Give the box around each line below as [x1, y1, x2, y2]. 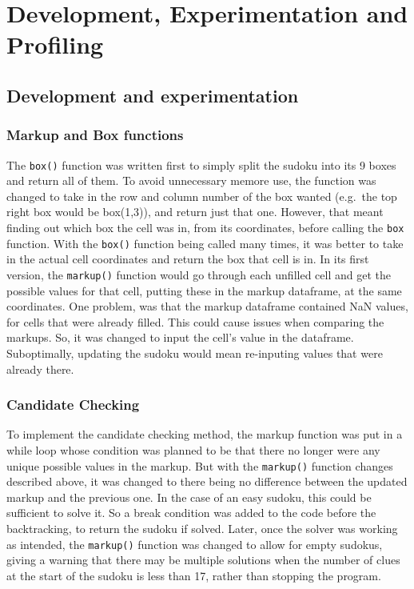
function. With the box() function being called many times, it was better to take [6, 234, 404, 251]
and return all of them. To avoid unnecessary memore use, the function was [6, 172, 376, 189]
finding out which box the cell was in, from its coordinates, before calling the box [6, 219, 404, 235]
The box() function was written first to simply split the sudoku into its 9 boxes [6, 156, 396, 173]
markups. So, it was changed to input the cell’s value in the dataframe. [6, 329, 354, 346]
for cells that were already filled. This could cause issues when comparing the [6, 313, 384, 330]
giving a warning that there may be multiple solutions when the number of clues [6, 551, 400, 568]
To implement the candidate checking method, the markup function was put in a [6, 426, 403, 443]
